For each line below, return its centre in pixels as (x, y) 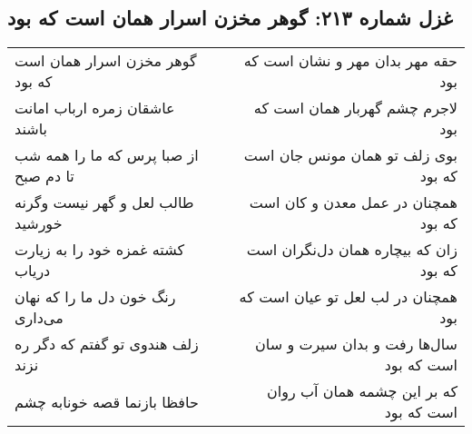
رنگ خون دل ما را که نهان (95, 297)
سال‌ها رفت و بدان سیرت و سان (356, 344)
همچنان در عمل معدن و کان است (353, 202)
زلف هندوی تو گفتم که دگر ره (107, 344)
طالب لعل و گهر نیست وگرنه (104, 202)
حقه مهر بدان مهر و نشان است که (350, 61)
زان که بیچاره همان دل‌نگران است (352, 250)
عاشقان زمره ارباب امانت (95, 108)
